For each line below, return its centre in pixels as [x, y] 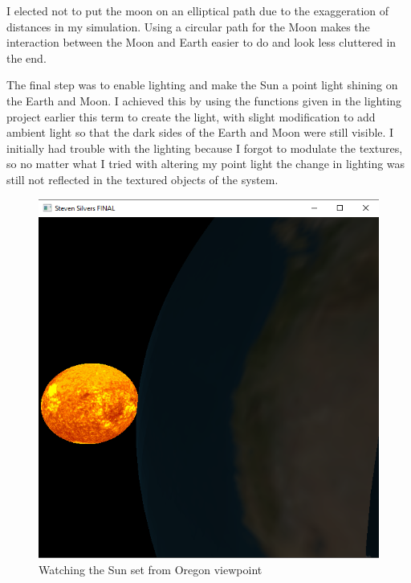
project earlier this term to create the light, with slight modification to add [191, 116]
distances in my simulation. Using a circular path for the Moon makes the [188, 26]
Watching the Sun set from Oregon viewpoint [151, 569]
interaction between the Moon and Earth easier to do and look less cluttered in [201, 42]
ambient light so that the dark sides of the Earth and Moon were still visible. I [200, 132]
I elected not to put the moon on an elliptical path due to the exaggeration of [198, 10]
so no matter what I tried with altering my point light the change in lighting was [206, 164]
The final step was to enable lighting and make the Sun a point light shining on [202, 85]
